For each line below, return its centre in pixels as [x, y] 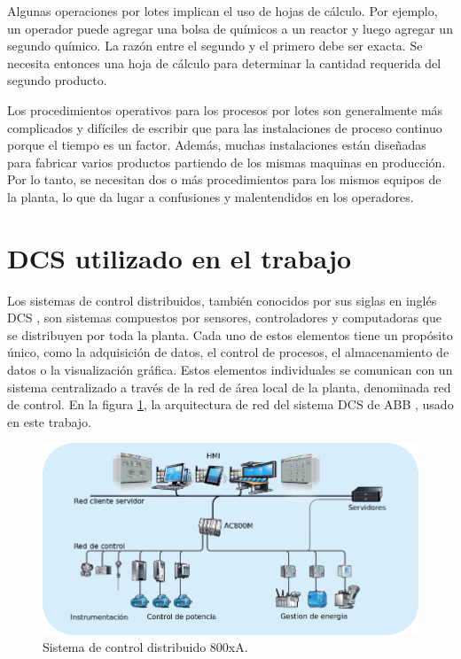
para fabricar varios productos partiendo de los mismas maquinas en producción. [227, 162]
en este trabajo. [50, 421]
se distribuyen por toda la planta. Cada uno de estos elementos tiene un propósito [230, 334]
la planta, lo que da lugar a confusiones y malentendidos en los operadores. [211, 196]
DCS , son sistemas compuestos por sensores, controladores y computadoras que [225, 318]
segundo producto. [57, 80]
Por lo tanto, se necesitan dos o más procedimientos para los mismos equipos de [224, 179]
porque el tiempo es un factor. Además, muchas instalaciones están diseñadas [217, 145]
